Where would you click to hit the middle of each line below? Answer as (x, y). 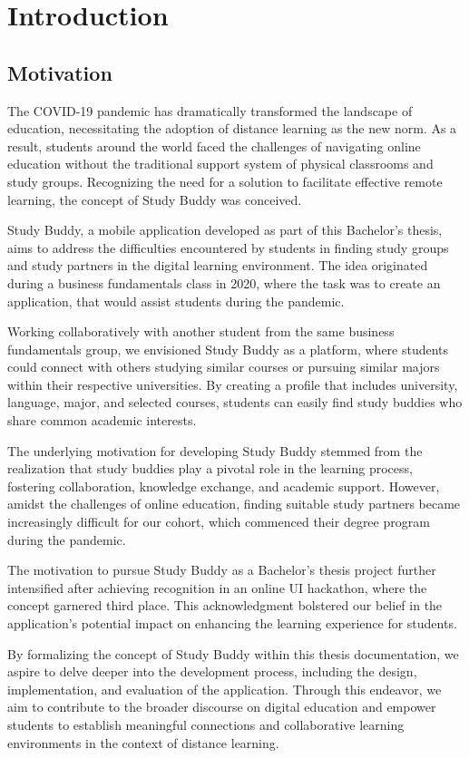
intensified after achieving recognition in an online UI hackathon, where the (217, 587)
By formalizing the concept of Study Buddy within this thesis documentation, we (233, 653)
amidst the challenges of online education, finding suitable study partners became (234, 504)
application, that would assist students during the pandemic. (176, 301)
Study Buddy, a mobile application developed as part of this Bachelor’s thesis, (225, 230)
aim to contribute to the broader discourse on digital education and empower (222, 707)
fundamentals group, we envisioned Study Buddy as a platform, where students (228, 349)
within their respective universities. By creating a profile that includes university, (233, 384)
